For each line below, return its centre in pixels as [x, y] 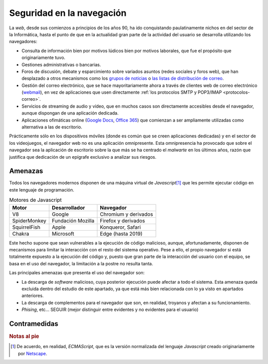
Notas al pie [24, 336]
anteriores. [33, 296]
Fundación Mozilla [73, 221]
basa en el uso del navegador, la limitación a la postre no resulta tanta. [81, 263]
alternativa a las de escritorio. [52, 127]
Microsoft [63, 234]
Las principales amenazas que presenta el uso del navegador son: [77, 273]
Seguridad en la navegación [68, 13]
